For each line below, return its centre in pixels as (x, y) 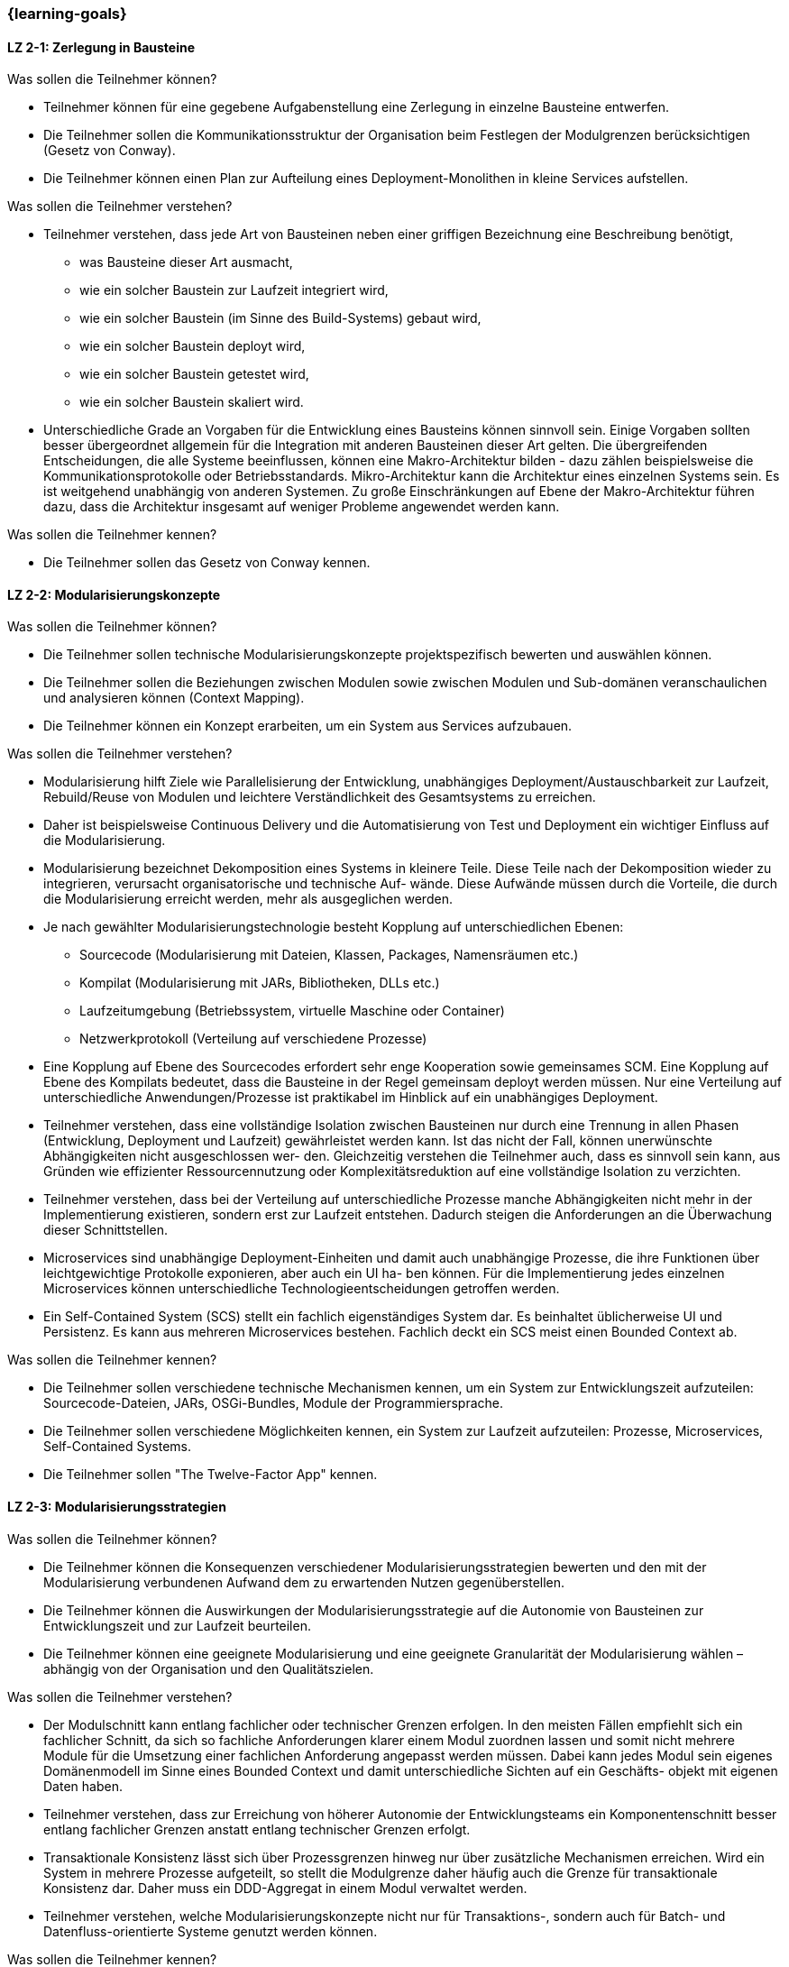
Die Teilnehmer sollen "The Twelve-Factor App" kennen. (211, 1475)
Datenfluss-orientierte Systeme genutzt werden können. (211, 1931)
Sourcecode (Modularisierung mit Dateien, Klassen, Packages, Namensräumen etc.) (329, 955)
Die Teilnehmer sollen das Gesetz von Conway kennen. (207, 563)
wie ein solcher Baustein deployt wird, (193, 346)
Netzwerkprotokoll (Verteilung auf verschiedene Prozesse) (253, 1039)
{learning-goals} (67, 14)
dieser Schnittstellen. (106, 1230)
